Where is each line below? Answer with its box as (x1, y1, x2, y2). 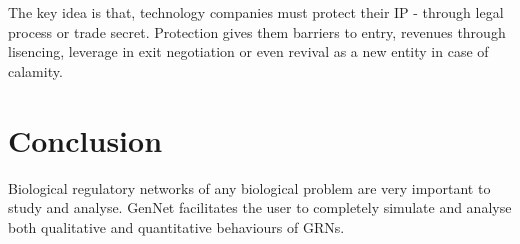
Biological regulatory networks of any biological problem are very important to (8, 177, 491, 198)
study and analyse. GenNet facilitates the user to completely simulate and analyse (8, 197, 512, 218)
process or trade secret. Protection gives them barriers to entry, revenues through (8, 21, 506, 42)
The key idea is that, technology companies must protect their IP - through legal (8, 2, 504, 22)
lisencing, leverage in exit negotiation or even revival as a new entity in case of (8, 41, 489, 62)
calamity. (8, 60, 63, 81)
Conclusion (8, 119, 163, 160)
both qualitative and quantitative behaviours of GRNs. (8, 216, 345, 237)
